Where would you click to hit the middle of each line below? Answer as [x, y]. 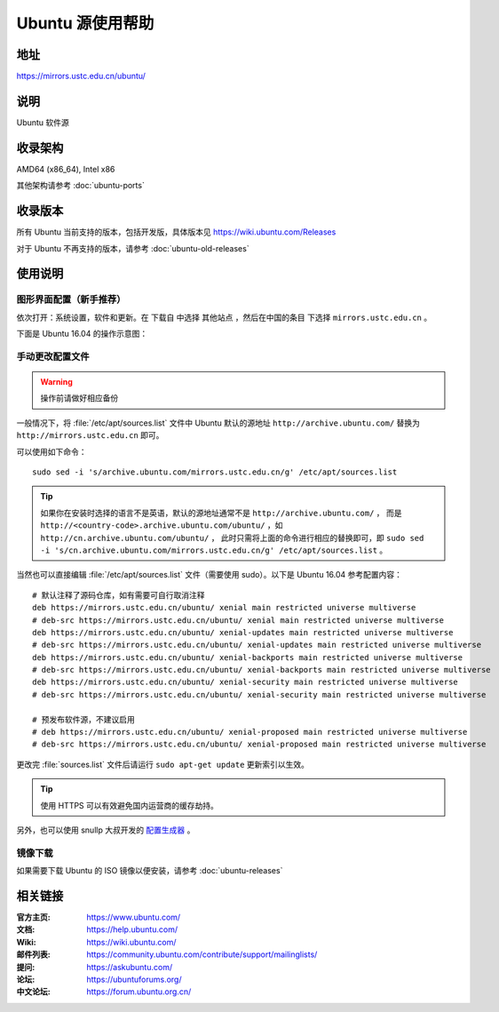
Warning [56, 382]
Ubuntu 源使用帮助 [85, 23]
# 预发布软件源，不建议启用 [83, 719]
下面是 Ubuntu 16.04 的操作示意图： [82, 334]
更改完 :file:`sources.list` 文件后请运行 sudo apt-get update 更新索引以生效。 [163, 764]
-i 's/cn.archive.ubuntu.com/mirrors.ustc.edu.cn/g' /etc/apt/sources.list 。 [214, 550]
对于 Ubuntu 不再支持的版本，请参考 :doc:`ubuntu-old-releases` [133, 248]
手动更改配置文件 [53, 356]
